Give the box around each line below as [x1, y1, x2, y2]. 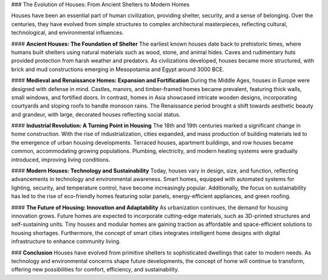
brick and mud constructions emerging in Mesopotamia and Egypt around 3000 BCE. [11, 66, 225, 73]
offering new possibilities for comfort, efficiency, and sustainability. [11, 266, 179, 273]
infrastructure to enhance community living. [11, 237, 121, 245]
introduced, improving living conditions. [11, 155, 111, 163]
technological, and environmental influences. [11, 29, 124, 36]
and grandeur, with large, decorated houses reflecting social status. [11, 111, 181, 118]
